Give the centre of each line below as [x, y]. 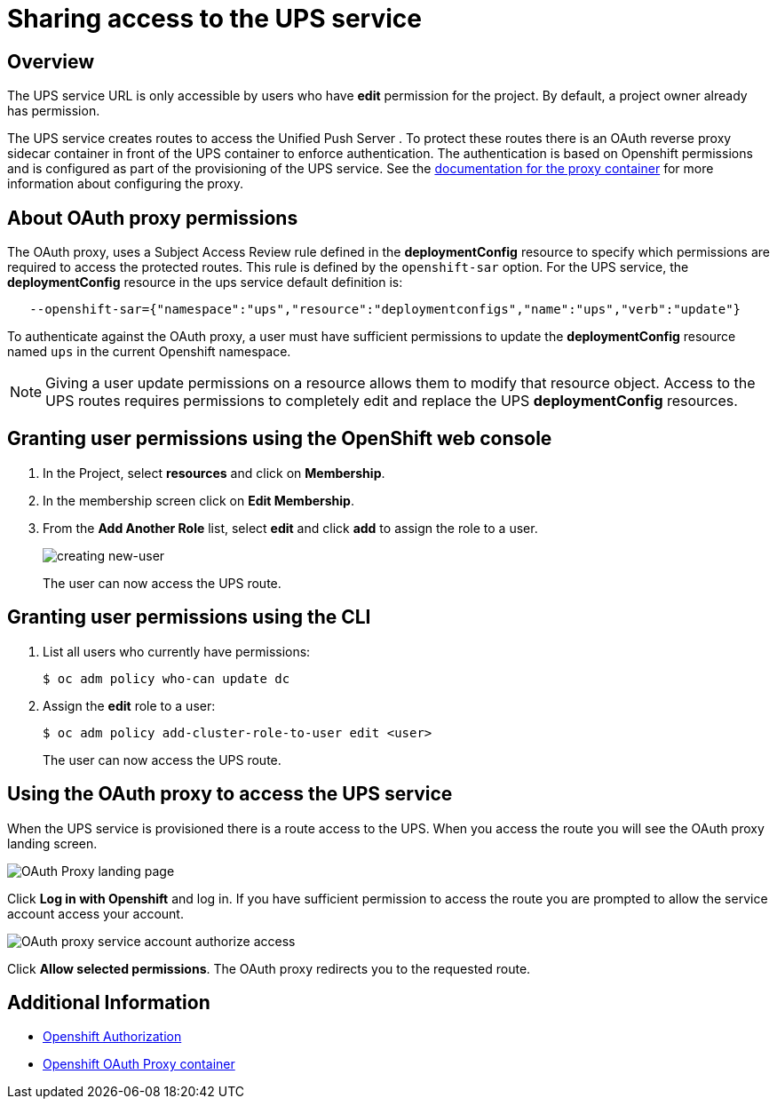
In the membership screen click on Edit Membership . [198, 500]
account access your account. [95, 913]
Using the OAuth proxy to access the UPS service [230, 794]
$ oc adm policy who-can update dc [166, 678]
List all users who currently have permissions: [177, 651]
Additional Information [109, 1002]
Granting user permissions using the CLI [189, 617]
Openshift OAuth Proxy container [139, 1064]
